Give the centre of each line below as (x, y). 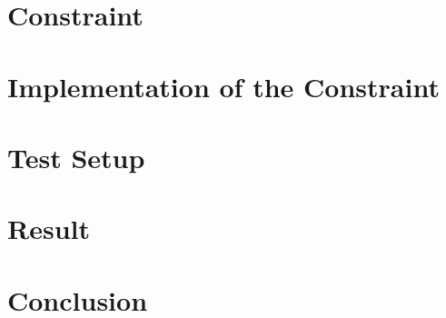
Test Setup (76, 157)
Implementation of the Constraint (223, 86)
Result (49, 229)
